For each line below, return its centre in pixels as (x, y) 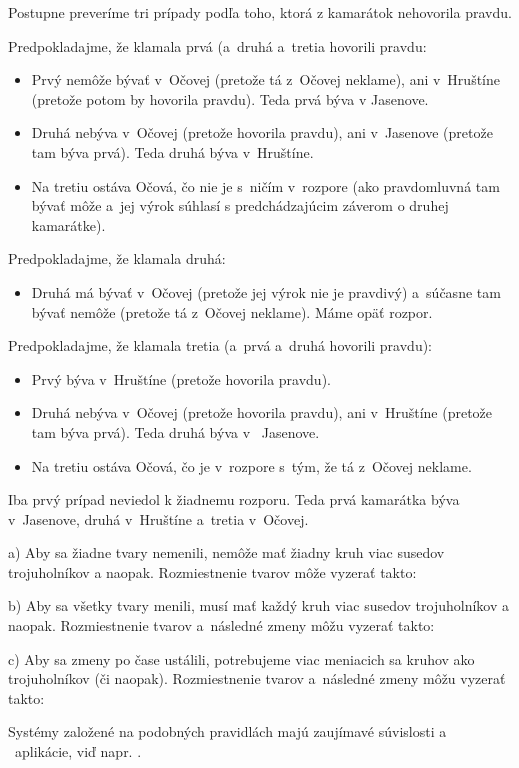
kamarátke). (68, 224)
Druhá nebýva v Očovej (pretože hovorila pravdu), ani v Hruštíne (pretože (262, 412)
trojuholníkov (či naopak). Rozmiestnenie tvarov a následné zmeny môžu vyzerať (257, 678)
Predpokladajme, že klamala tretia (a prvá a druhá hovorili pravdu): (220, 345)
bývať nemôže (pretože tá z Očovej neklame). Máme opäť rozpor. (232, 311)
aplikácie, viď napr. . (78, 751)
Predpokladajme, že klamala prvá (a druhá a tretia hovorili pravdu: (217, 45)
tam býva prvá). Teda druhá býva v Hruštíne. (172, 151)
